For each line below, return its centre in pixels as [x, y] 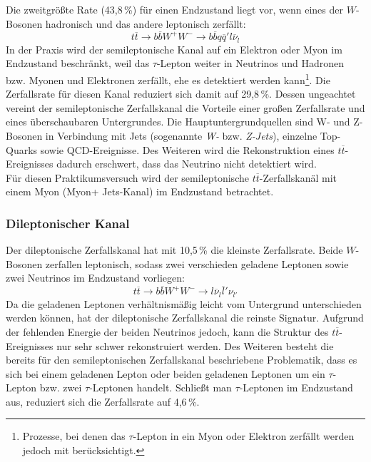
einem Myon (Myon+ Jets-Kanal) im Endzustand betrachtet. [140, 191]
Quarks [22, 149]
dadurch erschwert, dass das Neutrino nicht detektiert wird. [187, 164]
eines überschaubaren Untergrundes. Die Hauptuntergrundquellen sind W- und [178, 122]
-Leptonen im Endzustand [296, 387]
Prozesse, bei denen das [74, 436]
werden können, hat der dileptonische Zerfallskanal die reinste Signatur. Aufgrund [185, 318]
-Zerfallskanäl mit [298, 177]
